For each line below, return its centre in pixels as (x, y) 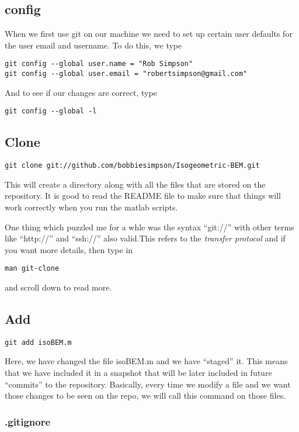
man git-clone (32, 269)
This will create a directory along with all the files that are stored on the (135, 184)
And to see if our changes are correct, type (81, 92)
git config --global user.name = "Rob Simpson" (99, 64)
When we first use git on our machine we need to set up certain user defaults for (149, 34)
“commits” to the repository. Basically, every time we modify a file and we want (148, 384)
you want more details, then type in (69, 249)
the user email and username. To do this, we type (93, 45)
